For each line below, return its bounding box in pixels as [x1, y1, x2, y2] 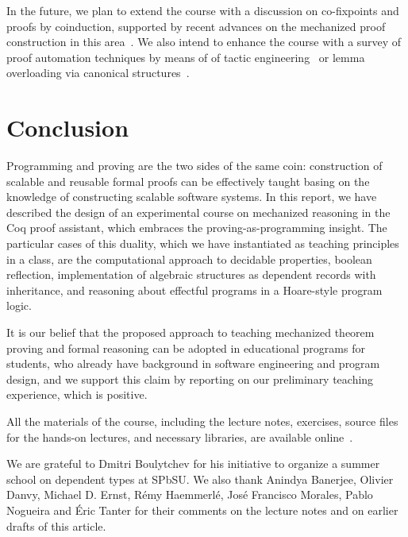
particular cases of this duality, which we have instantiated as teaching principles [6, 235, 399, 252]
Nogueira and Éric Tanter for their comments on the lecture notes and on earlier [6, 501, 398, 518]
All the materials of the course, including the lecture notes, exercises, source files [6, 413, 398, 429]
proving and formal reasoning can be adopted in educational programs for [6, 339, 365, 356]
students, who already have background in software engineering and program [6, 355, 380, 372]
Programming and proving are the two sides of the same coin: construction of [6, 157, 383, 174]
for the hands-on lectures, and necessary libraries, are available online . [6, 428, 353, 445]
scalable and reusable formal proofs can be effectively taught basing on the [6, 172, 370, 189]
